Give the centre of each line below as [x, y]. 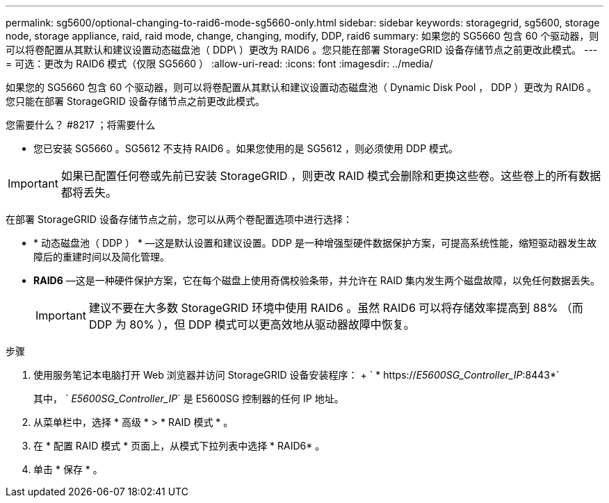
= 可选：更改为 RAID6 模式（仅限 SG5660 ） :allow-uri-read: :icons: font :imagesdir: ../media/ [219, 64]
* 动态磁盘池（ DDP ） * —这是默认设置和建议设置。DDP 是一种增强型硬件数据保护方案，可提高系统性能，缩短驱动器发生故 [315, 243]
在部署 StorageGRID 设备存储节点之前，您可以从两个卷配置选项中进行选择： [179, 219]
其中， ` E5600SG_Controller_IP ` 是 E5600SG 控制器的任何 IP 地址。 [189, 398]
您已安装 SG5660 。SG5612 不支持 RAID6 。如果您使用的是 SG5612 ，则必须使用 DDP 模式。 [246, 148]
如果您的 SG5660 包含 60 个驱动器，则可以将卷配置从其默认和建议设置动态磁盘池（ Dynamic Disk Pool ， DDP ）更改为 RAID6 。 [301, 87]
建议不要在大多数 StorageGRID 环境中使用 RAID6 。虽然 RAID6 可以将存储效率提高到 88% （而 [336, 308]
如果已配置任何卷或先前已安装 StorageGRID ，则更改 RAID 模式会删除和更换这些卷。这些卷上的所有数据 [331, 176]
